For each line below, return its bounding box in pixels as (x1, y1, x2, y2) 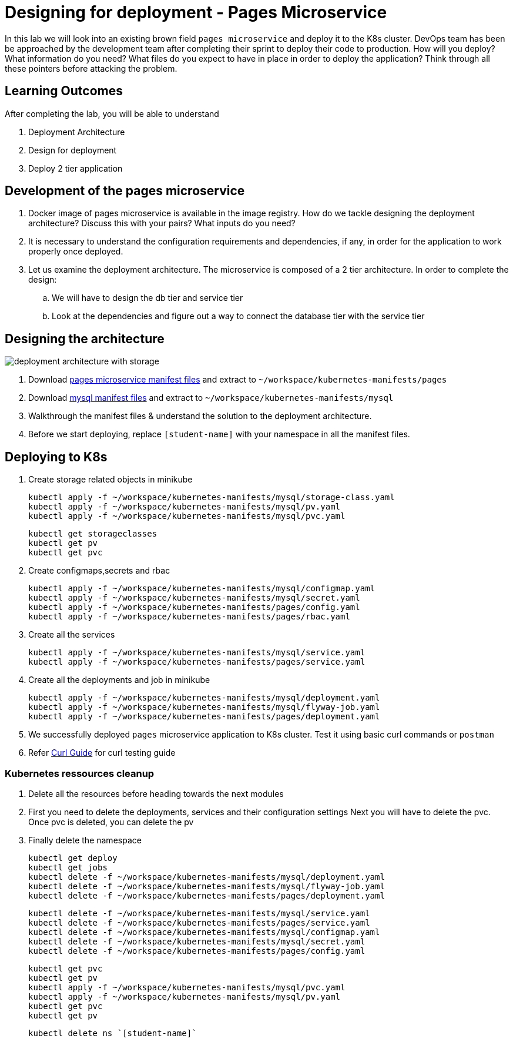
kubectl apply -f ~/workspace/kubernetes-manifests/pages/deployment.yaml (28, 712, 380, 722)
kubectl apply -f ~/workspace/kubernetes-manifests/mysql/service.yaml (28, 648, 366, 658)
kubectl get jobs (28, 862, 108, 872)
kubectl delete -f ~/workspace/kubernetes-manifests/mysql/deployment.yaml (28, 872, 385, 882)
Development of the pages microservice (5, 183, 245, 199)
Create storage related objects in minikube (28, 474, 193, 485)
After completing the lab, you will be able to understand (5, 108, 219, 119)
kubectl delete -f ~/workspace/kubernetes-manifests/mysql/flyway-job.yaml (28, 881, 385, 891)
